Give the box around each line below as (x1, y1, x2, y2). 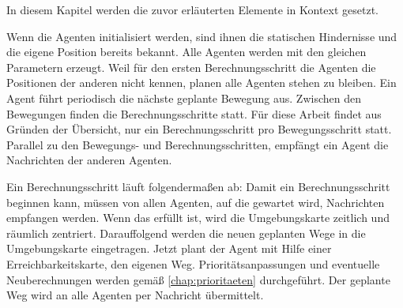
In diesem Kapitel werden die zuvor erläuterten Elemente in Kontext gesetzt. (6, 2, 379, 17)
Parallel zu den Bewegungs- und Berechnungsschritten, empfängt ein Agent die (6, 136, 389, 152)
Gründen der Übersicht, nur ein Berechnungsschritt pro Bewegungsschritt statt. (6, 121, 392, 137)
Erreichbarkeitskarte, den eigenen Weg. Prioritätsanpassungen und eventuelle (6, 255, 380, 272)
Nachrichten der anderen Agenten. (6, 152, 172, 168)
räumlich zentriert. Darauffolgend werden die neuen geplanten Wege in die (6, 224, 366, 241)
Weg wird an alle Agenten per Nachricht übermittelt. (6, 287, 264, 303)
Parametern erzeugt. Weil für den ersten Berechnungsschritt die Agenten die (6, 58, 376, 75)
